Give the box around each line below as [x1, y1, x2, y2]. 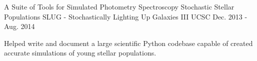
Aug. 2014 [4, 21, 35, 31]
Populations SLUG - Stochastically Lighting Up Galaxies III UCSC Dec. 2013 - [4, 11, 247, 21]
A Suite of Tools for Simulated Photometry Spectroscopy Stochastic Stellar [4, 1, 234, 11]
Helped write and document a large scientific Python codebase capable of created [4, 37, 253, 48]
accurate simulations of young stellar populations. [4, 47, 156, 58]
